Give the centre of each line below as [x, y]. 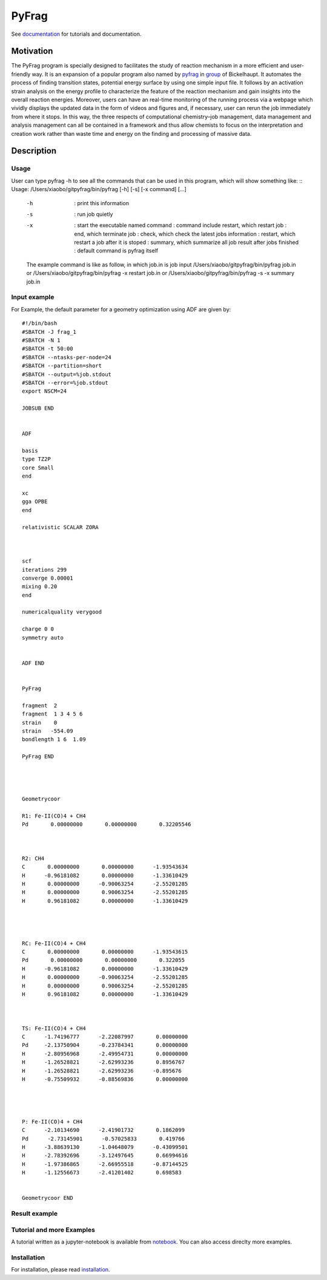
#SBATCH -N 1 [41, 340]
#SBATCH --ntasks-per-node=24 [67, 357]
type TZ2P [36, 459]
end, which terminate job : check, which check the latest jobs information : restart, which [185, 234]
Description [34, 151]
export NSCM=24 [45, 391]
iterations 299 [45, 570]
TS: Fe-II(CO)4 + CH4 [54, 1028]
